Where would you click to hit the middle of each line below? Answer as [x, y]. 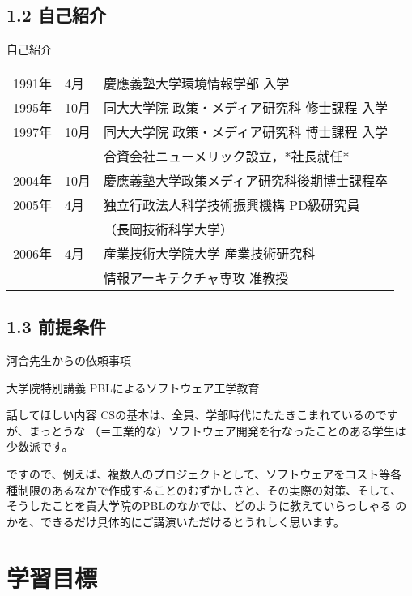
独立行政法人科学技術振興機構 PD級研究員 [232, 204]
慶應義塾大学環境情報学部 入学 [197, 83]
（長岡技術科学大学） [169, 229]
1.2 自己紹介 [56, 15]
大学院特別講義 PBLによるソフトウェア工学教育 [133, 387]
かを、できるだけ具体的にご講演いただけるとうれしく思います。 [176, 521]
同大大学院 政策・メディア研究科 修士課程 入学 [246, 107]
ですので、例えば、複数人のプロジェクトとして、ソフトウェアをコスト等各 [204, 473]
